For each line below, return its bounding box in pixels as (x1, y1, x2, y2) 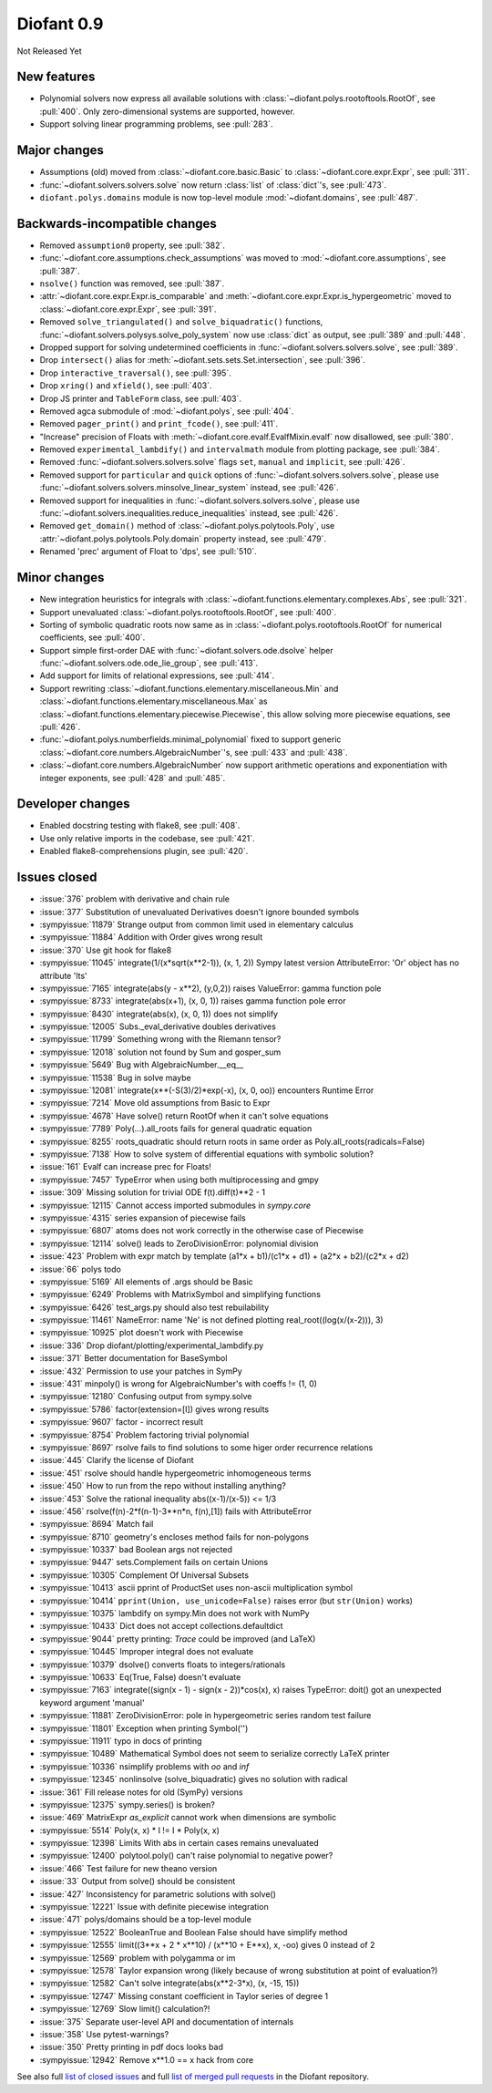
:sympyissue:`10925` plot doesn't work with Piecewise (39, 1327, 243, 1338)
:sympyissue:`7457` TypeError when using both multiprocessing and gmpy (39, 1174, 319, 1185)
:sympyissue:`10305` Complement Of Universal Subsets (39, 1569, 250, 1581)
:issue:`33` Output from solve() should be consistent (39, 1876, 236, 1887)
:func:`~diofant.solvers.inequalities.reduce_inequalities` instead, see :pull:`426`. (39, 508, 339, 519)
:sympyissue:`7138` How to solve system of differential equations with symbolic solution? (39, 1149, 374, 1160)
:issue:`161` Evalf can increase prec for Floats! (39, 1161, 211, 1172)
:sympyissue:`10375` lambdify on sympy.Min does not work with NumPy (39, 1608, 310, 1619)
